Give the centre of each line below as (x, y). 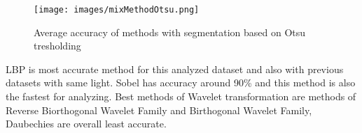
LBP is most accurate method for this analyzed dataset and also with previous (175, 69)
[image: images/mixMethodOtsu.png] (117, 10)
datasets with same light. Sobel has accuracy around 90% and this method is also (181, 83)
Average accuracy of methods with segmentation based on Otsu (170, 32)
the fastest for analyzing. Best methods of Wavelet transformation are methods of (181, 96)
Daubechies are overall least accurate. (86, 124)
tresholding (57, 46)
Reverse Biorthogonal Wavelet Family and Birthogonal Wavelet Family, (159, 110)
